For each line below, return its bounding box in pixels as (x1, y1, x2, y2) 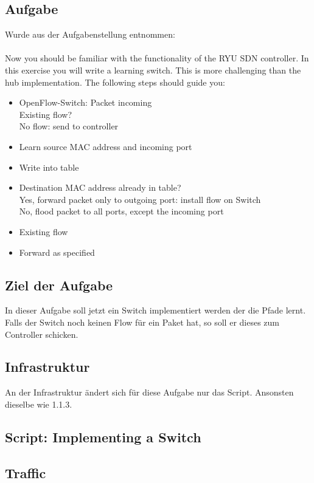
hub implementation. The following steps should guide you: (5, 75, 225, 88)
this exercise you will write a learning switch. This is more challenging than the (5, 63, 301, 76)
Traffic (5, 463, 46, 482)
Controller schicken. (5, 327, 78, 340)
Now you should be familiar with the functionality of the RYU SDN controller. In (5, 52, 309, 64)
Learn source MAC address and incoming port (19, 140, 192, 152)
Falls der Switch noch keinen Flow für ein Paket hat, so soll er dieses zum (5, 315, 279, 328)
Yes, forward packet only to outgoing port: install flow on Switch (19, 193, 261, 205)
